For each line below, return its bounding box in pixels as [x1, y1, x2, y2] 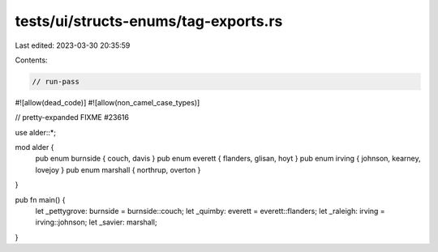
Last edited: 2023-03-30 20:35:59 [15, 41, 131, 50]
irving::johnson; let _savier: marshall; [35, 217, 157, 227]
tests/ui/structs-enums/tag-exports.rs [15, 12, 283, 30]
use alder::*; [15, 127, 57, 137]
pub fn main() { [15, 194, 66, 204]
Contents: [15, 55, 48, 65]
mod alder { [15, 143, 54, 152]
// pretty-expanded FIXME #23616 [15, 113, 130, 122]
